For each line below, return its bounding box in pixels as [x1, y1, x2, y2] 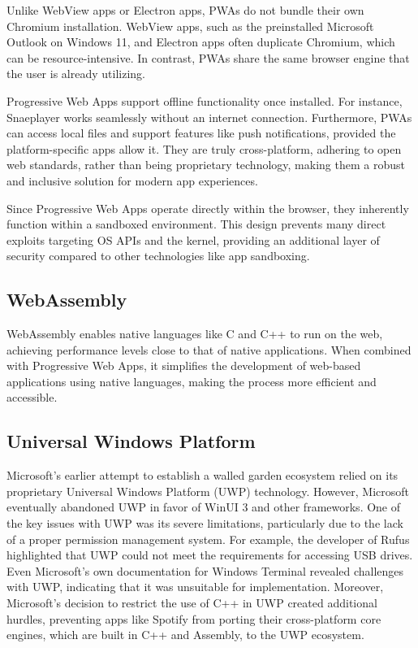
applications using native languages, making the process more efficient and [6, 372, 377, 389]
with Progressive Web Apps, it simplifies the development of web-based [6, 357, 361, 374]
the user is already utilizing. [6, 65, 145, 82]
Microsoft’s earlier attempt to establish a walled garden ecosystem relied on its [6, 467, 399, 484]
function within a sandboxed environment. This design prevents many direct [6, 215, 386, 233]
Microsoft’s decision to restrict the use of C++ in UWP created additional [6, 594, 377, 611]
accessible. [6, 389, 58, 406]
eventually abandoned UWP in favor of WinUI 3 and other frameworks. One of [6, 498, 401, 515]
